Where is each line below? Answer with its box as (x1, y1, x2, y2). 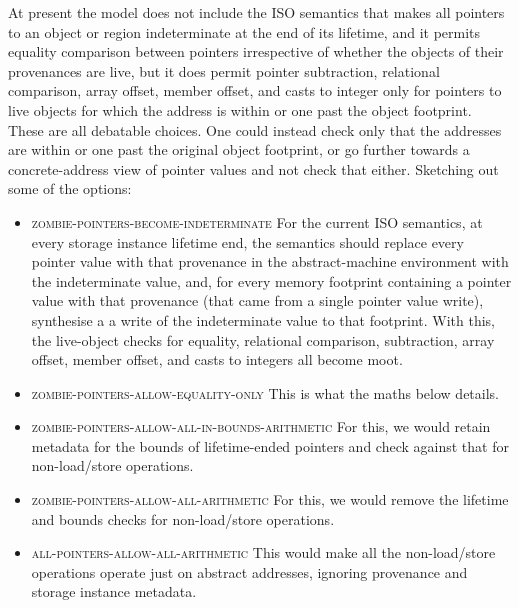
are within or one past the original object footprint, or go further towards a (8, 139, 470, 160)
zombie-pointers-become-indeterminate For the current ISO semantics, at (31, 211, 483, 232)
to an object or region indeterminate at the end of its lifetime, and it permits (8, 21, 481, 42)
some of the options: (8, 178, 132, 199)
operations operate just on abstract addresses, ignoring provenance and (31, 561, 468, 582)
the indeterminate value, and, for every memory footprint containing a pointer (31, 270, 512, 291)
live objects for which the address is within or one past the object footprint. (8, 99, 472, 120)
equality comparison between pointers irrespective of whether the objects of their (8, 41, 504, 62)
